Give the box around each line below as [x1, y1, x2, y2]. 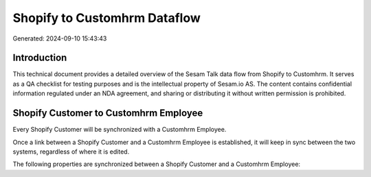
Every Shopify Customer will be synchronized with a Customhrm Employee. [12, 126, 227, 134]
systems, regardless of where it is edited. [12, 147, 130, 156]
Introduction [12, 52, 67, 64]
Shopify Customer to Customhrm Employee [12, 107, 203, 119]
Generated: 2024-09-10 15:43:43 [12, 34, 107, 43]
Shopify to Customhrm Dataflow [12, 10, 201, 25]
